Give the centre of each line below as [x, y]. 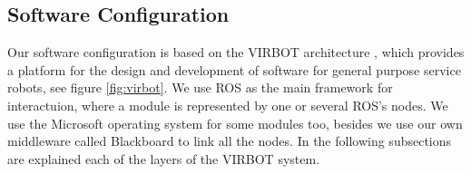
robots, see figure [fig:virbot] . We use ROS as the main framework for [200, 87]
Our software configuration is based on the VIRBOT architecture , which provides [236, 52]
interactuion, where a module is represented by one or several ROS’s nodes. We [228, 105]
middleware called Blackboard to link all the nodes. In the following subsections [230, 141]
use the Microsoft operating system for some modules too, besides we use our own [235, 123]
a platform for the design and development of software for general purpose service [234, 69]
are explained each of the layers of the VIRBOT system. [164, 158]
